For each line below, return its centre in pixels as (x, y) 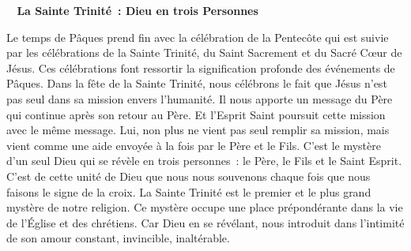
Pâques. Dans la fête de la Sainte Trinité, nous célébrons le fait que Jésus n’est (197, 83)
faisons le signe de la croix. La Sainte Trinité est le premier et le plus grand (189, 191)
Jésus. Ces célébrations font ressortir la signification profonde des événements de (201, 67)
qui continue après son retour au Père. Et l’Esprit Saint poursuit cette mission (196, 114)
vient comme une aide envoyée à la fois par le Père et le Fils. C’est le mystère (194, 145)
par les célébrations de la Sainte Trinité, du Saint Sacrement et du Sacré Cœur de (204, 52)
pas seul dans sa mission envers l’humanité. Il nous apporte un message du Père (200, 98)
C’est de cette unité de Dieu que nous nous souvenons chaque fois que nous (189, 176)
